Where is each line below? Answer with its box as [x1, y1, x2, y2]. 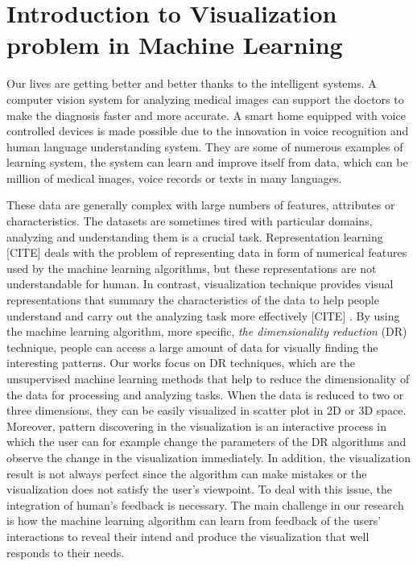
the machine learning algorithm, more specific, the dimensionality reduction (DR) [6, 323, 407, 340]
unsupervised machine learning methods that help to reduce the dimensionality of [6, 370, 410, 386]
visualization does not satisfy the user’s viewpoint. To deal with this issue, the [6, 481, 393, 498]
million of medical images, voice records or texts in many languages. [6, 169, 342, 186]
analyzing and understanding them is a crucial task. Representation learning [6, 228, 383, 245]
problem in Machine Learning [6, 28, 343, 61]
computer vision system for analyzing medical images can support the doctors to [6, 90, 404, 107]
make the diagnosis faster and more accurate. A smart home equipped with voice [6, 106, 406, 123]
